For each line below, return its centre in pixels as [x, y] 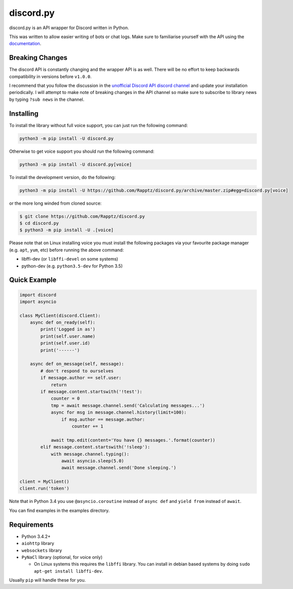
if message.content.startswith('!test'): [91, 391]
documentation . [25, 44]
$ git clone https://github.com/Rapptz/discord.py [82, 216]
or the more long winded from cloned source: [55, 203]
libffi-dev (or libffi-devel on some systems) [70, 259]
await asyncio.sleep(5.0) [93, 461]
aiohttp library [38, 544]
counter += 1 [88, 426]
